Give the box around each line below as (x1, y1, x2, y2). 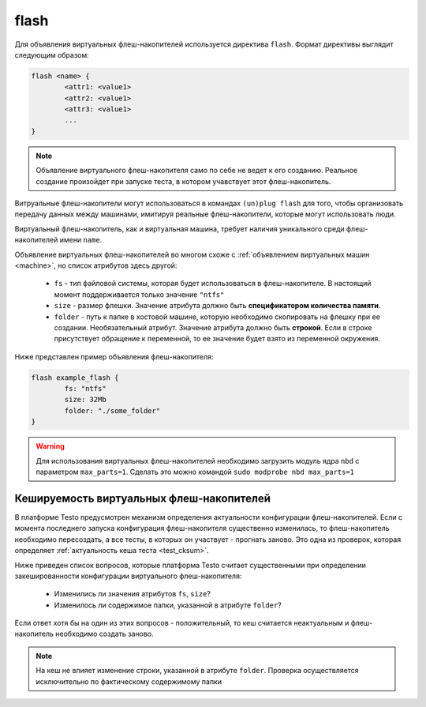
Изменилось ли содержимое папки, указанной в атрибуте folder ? (54, 600, 282, 610)
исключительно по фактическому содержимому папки (35, 676, 222, 686)
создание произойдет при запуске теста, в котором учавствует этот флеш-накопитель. (35, 176, 331, 186)
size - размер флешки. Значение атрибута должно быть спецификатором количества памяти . (54, 301, 381, 310)
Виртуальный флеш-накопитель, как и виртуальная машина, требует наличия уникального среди (14, 224, 345, 233)
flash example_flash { (31, 373, 119, 382)
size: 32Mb (64, 395, 106, 404)
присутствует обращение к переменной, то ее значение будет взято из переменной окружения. (54, 334, 380, 344)
